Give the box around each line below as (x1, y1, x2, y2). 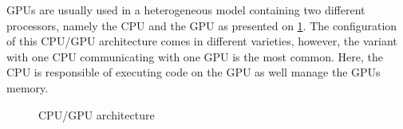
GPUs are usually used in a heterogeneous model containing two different (6, 2, 365, 18)
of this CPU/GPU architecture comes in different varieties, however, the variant (6, 33, 397, 49)
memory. (6, 79, 49, 96)
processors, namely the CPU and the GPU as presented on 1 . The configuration (6, 17, 397, 33)
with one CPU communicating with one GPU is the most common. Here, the (6, 48, 383, 64)
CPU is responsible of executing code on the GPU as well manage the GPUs (6, 64, 381, 80)
